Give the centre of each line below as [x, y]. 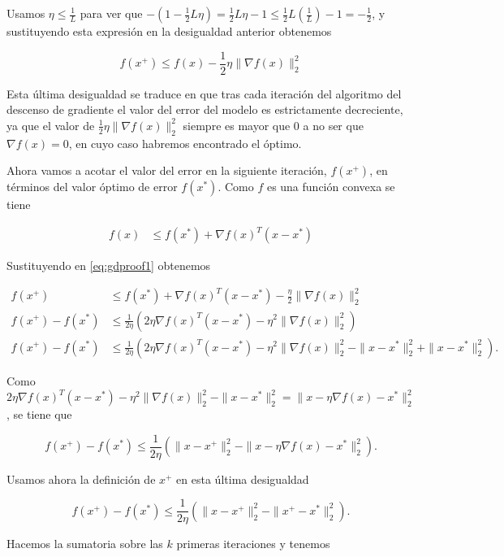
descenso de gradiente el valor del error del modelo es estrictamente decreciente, [205, 109]
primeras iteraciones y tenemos [253, 544]
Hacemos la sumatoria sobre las [85, 544]
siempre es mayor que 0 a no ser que [273, 125]
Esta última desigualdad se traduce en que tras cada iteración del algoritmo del [204, 93]
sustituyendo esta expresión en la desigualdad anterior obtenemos [169, 31]
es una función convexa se [331, 187]
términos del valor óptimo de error [92, 187]
